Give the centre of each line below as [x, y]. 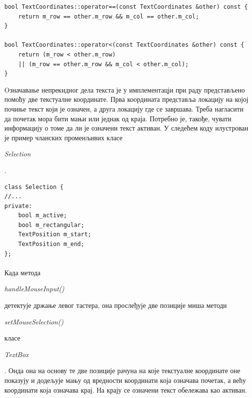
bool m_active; [42, 216]
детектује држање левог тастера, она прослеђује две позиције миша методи [116, 305]
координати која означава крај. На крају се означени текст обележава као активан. [126, 389]
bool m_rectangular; [51, 225]
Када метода [23, 272]
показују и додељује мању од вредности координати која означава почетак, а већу [125, 380]
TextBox [17, 354]
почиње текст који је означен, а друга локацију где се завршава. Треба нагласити [124, 108]
